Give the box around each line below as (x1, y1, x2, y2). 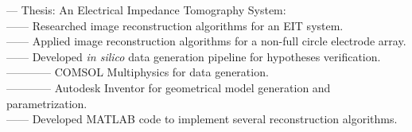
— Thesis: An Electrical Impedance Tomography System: (6, 2, 286, 17)
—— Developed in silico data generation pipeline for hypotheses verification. (6, 48, 381, 64)
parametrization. (6, 95, 87, 111)
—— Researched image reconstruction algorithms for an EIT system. (6, 17, 344, 33)
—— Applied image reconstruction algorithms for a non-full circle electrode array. (6, 33, 406, 49)
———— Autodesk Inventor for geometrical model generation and (6, 79, 331, 95)
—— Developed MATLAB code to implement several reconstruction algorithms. (6, 111, 398, 127)
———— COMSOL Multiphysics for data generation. (6, 64, 269, 80)
